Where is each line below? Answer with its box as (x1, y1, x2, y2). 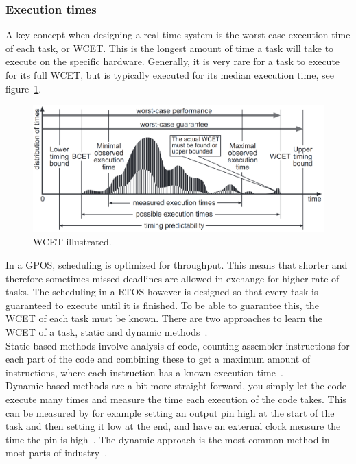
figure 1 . (5, 81, 42, 95)
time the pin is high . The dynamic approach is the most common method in (5, 432, 330, 446)
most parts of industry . (5, 445, 108, 460)
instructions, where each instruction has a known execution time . (5, 365, 283, 379)
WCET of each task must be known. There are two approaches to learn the (5, 311, 322, 326)
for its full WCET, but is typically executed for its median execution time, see (5, 68, 334, 82)
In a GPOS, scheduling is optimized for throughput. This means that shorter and (5, 258, 348, 272)
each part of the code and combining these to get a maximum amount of (5, 352, 311, 366)
